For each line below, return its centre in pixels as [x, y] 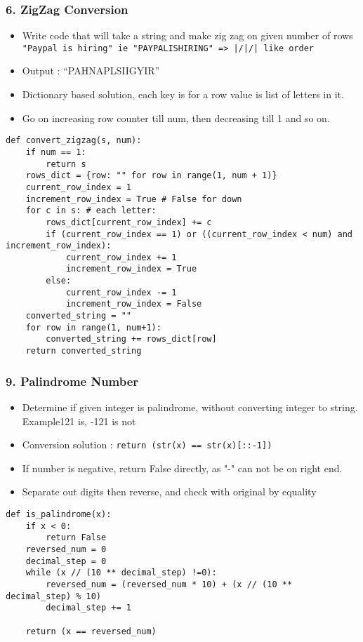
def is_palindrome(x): [59, 514]
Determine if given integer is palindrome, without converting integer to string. [190, 407]
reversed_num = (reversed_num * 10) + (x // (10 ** [169, 584]
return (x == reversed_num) [91, 631]
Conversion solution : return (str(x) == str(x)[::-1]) [147, 444]
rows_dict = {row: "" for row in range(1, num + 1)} [151, 176]
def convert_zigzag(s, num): [74, 141]
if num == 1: [56, 152]
